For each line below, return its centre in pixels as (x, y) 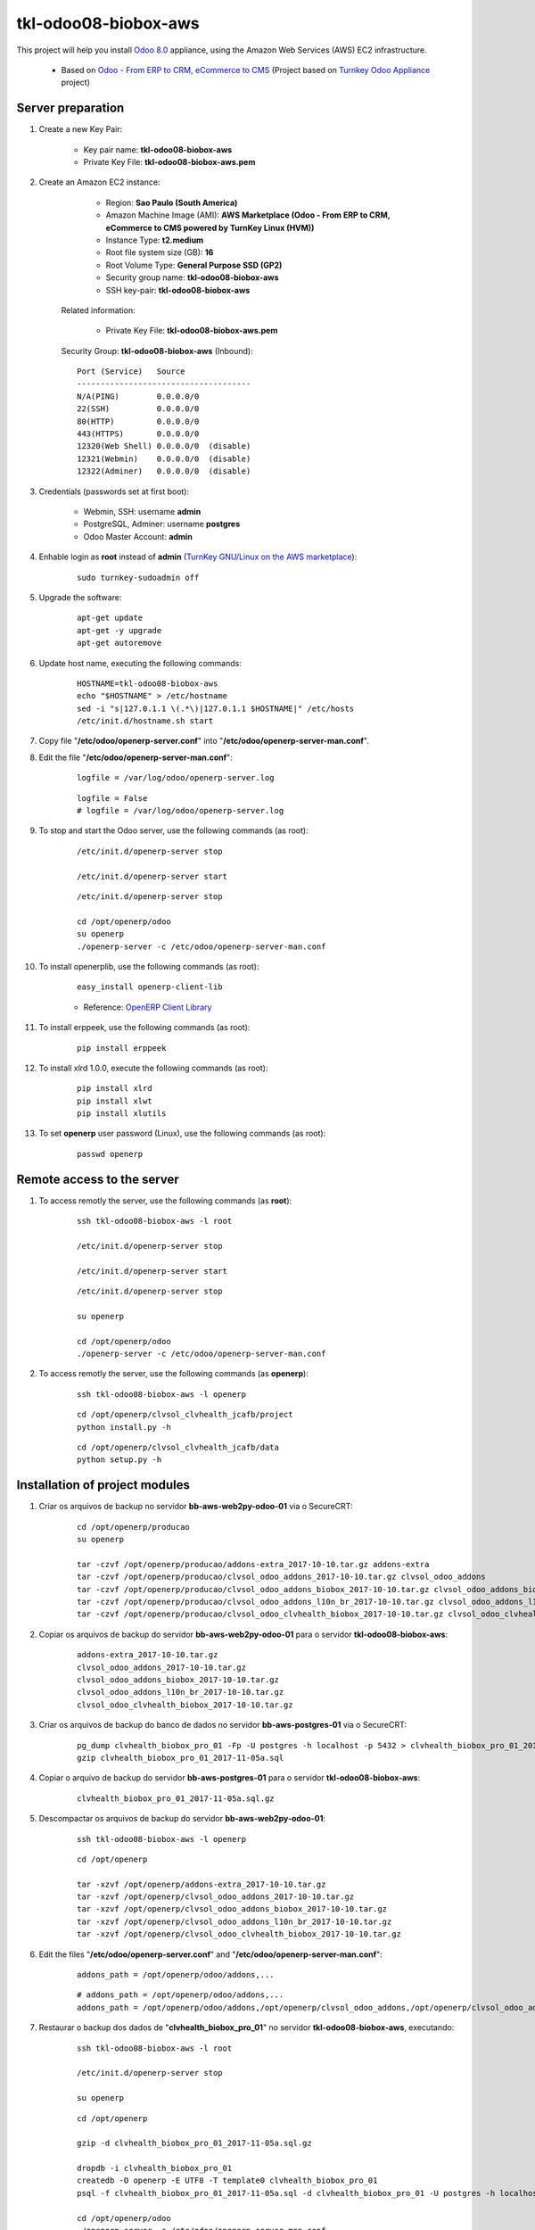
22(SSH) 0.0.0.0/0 (138, 409)
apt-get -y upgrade (119, 630)
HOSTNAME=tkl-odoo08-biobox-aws (148, 683)
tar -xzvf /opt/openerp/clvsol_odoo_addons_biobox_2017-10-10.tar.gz (232, 1909)
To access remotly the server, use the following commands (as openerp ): (174, 1374)
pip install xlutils (122, 1114)
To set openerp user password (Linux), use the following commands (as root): (182, 1134)
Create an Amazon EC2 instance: (99, 182)
